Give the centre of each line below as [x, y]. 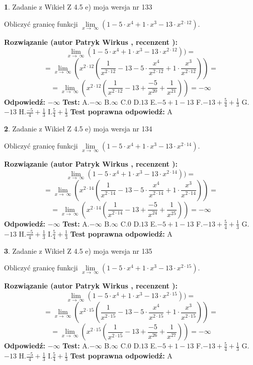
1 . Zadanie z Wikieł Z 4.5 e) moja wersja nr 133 [78, 7]
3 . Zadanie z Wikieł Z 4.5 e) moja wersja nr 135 [78, 250]
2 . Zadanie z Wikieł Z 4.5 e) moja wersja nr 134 [78, 129]
